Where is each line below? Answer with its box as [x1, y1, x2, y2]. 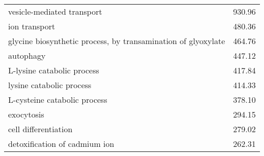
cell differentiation [8, 123, 73, 135]
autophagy [8, 50, 46, 61]
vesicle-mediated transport [8, 6, 102, 17]
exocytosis [8, 108, 44, 120]
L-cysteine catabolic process [8, 94, 107, 105]
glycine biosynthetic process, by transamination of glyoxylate [8, 35, 225, 47]
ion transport [8, 20, 55, 32]
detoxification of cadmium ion [8, 138, 114, 149]
